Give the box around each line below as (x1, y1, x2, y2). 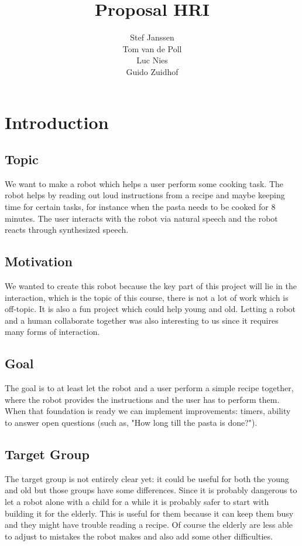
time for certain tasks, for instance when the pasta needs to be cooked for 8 (5, 201, 276, 213)
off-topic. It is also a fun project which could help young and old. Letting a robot (5, 303, 296, 315)
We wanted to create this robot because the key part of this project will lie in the (5, 280, 297, 292)
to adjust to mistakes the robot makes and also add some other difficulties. (5, 530, 273, 542)
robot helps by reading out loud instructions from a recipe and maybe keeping (5, 189, 285, 201)
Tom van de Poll (122, 42, 182, 55)
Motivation (5, 252, 73, 270)
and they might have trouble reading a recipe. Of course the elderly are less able (5, 518, 293, 531)
